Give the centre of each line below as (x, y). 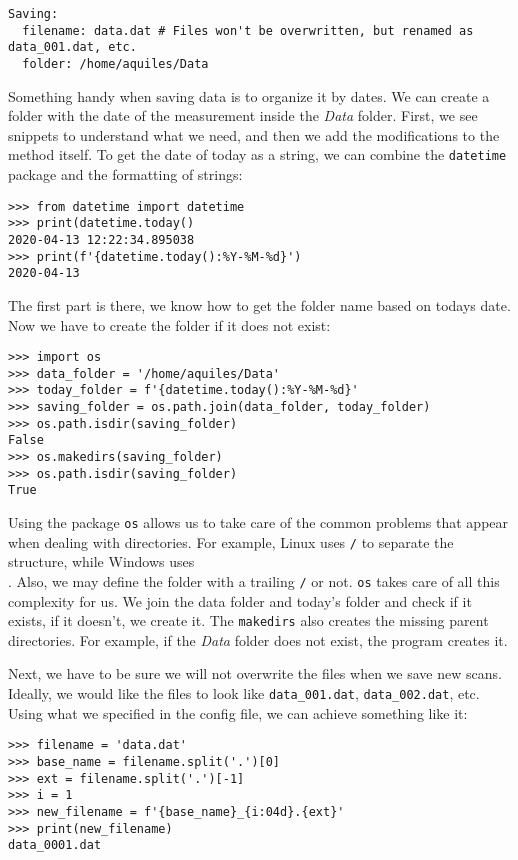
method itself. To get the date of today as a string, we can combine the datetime (257, 154)
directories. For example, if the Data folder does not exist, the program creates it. (258, 639)
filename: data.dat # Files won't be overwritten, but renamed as (248, 30)
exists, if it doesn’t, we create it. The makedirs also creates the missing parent (248, 620)
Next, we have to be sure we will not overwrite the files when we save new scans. (255, 673)
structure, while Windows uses (101, 561)
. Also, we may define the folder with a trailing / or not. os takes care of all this (254, 580)
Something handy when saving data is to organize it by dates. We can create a (249, 95)
